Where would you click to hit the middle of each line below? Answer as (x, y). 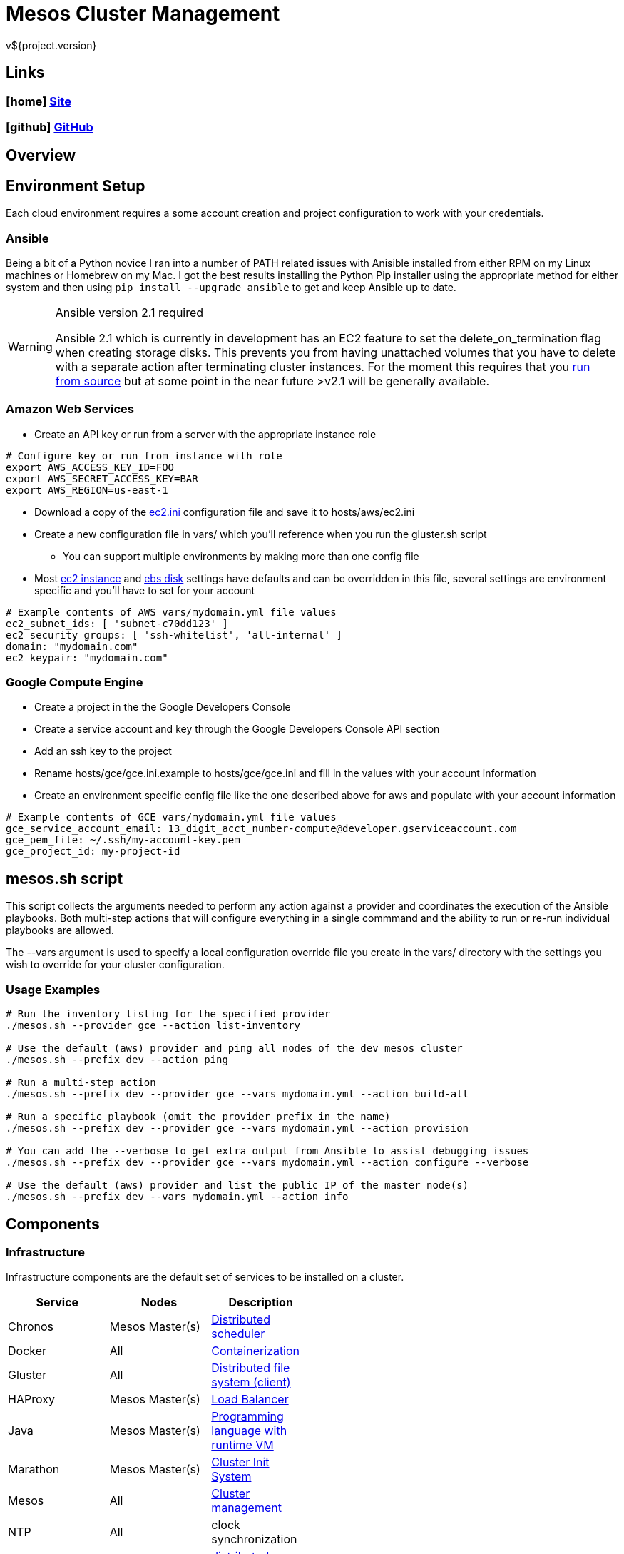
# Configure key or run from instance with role (144, 456)
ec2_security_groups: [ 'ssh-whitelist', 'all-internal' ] (174, 635)
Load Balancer (250, 1400)
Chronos (31, 1327)
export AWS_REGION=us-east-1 (87, 490)
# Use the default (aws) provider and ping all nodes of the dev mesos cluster (234, 1048)
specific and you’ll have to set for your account (145, 590)
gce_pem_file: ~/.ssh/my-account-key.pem (123, 840)
